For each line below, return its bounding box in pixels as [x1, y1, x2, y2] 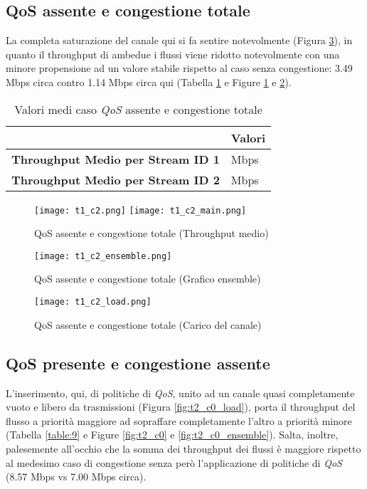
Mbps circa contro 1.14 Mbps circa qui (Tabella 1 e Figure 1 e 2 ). [6, 74, 292, 89]
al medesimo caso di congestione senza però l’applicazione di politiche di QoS [6, 455, 342, 470]
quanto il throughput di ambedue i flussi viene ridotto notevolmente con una [6, 46, 340, 61]
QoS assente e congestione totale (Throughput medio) [34, 226, 269, 241]
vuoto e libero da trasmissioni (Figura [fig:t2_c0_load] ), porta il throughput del [6, 399, 356, 414]
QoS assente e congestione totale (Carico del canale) [34, 317, 262, 332]
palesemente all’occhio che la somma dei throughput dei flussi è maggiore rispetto [6, 441, 361, 456]
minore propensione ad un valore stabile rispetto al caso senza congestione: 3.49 [6, 61, 353, 75]
